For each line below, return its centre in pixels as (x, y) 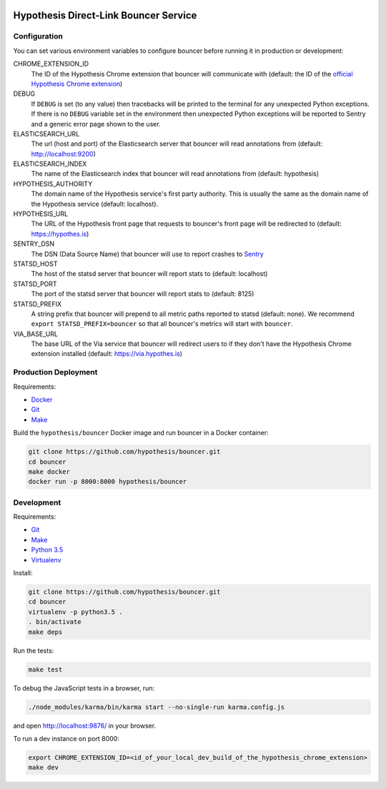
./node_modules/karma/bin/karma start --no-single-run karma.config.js (157, 707)
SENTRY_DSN (34, 244)
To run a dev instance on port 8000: (66, 738)
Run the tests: (34, 650)
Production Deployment (55, 372)
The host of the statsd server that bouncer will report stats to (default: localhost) (149, 274)
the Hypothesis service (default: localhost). (95, 204)
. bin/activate (55, 622)
